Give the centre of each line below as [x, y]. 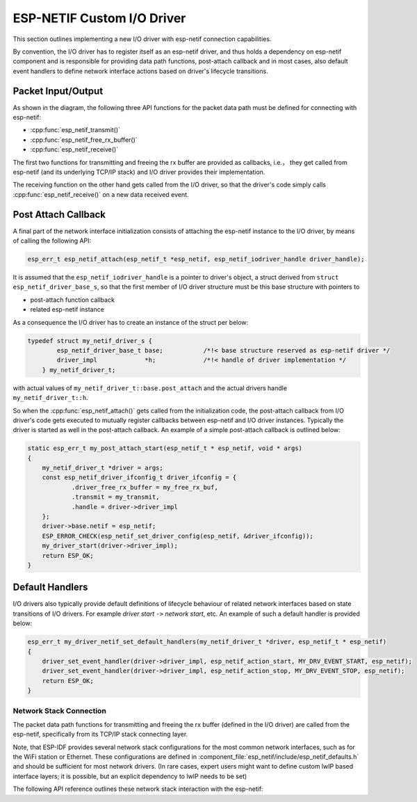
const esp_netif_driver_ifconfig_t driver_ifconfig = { [139, 478]
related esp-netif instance [67, 310]
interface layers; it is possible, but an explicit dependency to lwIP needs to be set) [130, 776]
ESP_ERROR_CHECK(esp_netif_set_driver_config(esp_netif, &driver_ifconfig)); [178, 536]
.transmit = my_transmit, [115, 497]
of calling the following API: [52, 241]
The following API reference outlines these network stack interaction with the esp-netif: [138, 789]
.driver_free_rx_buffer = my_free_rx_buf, [145, 487]
